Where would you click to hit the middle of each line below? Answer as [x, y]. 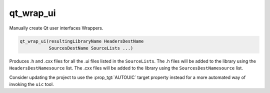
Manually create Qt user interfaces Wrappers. [56, 28]
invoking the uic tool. [32, 84]
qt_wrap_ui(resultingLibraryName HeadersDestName [82, 41]
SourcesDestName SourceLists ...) [91, 48]
